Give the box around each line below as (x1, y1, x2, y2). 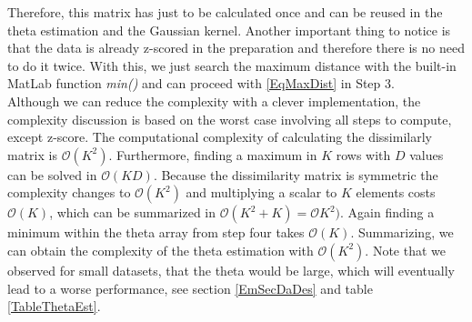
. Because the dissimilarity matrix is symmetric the (153, 165, 438, 184)
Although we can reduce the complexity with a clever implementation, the (7, 91, 421, 110)
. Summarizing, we (350, 223, 454, 242)
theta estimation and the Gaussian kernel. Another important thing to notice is (7, 20, 451, 39)
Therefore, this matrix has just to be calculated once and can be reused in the (7, 3, 443, 21)
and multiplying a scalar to (186, 183, 337, 202)
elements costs (356, 183, 436, 202)
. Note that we (365, 240, 447, 259)
